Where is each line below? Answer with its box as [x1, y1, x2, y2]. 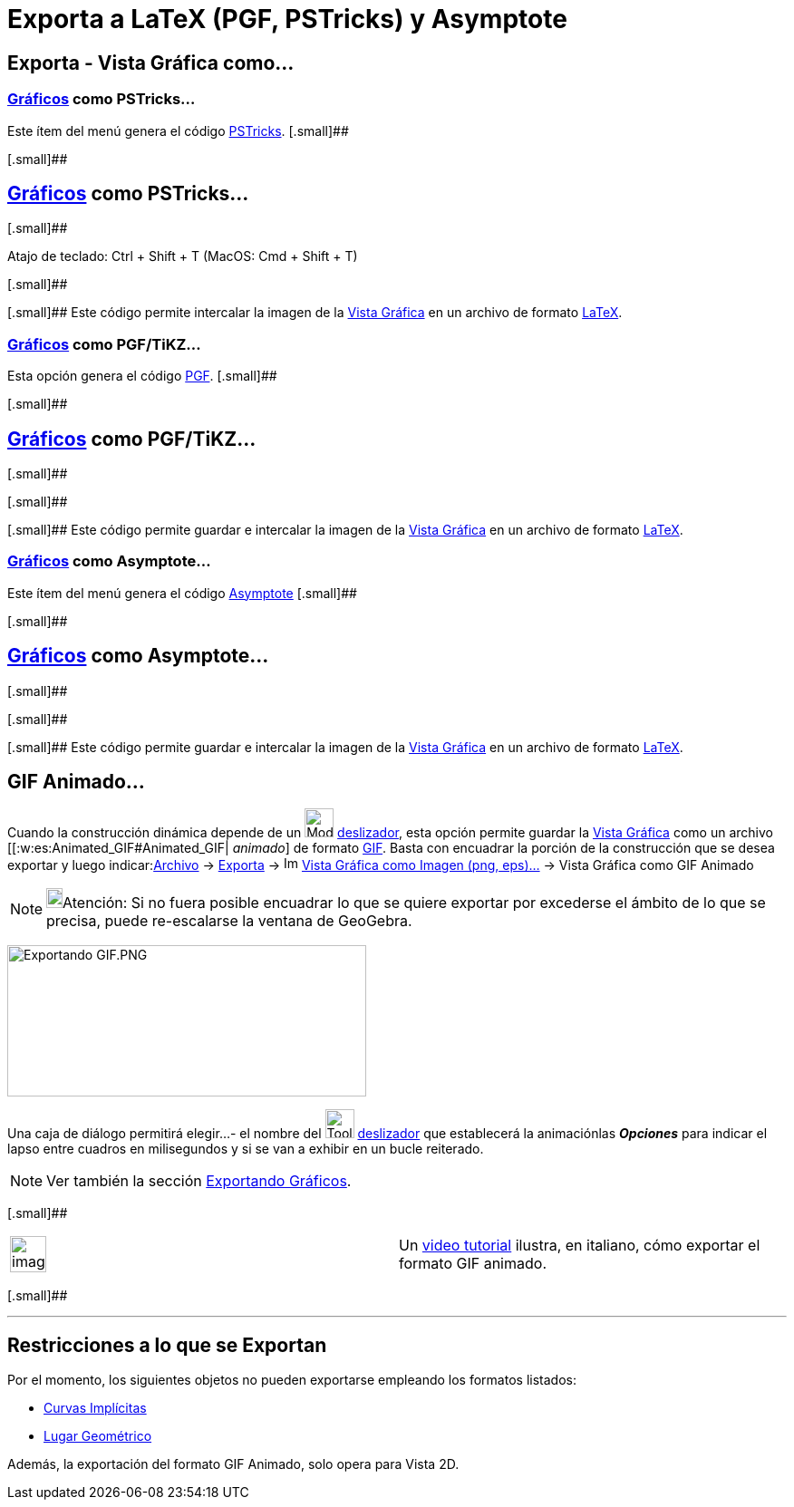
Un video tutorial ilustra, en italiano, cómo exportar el [399, 1236, 760, 1255]
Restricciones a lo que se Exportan [7, 1333, 327, 1357]
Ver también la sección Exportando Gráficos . [46, 1172, 352, 1191]
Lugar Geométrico [44, 1428, 152, 1444]
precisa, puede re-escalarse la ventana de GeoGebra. [46, 912, 412, 931]
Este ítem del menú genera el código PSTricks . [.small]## [7, 122, 349, 139]
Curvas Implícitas [44, 1400, 147, 1416]
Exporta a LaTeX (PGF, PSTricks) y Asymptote [7, 4, 567, 34]
